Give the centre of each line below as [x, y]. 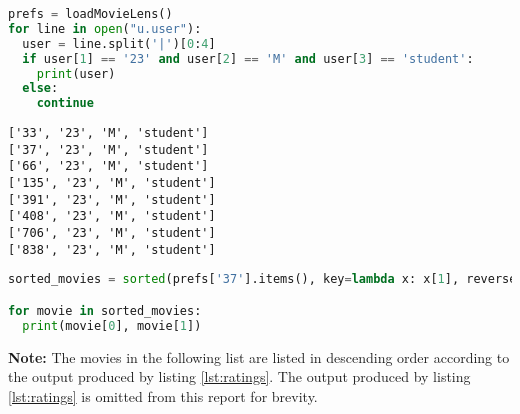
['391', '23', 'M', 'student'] [112, 199]
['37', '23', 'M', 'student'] [108, 149]
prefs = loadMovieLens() [90, 14]
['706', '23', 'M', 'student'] [112, 233]
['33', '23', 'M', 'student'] [108, 133]
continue [65, 103]
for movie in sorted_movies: [105, 310]
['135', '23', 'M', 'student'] [112, 183]
